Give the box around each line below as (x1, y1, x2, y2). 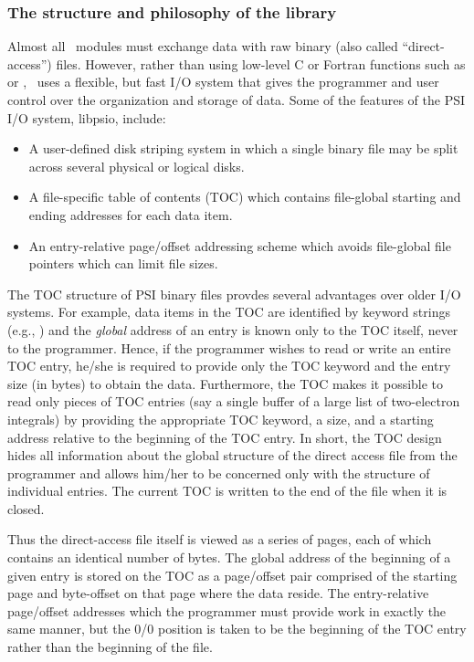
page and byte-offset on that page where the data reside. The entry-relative (7, 583, 429, 603)
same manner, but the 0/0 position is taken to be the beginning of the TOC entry (7, 619, 467, 638)
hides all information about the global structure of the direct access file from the (7, 446, 458, 465)
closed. (7, 499, 45, 518)
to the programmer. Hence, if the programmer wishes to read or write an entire (7, 338, 451, 357)
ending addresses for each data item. (28, 205, 233, 224)
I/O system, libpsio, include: (7, 108, 166, 127)
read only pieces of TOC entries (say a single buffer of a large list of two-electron (7, 392, 460, 411)
